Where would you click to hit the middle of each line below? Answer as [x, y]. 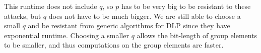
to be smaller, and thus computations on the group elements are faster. [114, 45]
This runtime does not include [51, 6]
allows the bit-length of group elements [197, 35]
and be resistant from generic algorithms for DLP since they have [129, 26]
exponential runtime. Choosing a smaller [67, 35]
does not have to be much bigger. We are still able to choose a [145, 16]
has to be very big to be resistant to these [186, 6]
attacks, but [23, 16]
